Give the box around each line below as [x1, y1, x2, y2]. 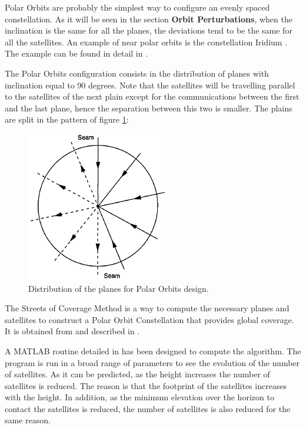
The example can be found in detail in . [5, 47, 148, 60]
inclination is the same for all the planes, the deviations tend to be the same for [5, 24, 292, 37]
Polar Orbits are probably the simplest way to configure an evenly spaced [5, 1, 270, 13]
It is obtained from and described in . [5, 325, 140, 337]
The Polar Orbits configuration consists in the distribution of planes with [5, 67, 269, 79]
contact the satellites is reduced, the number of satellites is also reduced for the [5, 402, 291, 414]
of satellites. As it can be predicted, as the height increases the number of [5, 368, 270, 380]
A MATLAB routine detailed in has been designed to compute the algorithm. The [5, 344, 301, 357]
